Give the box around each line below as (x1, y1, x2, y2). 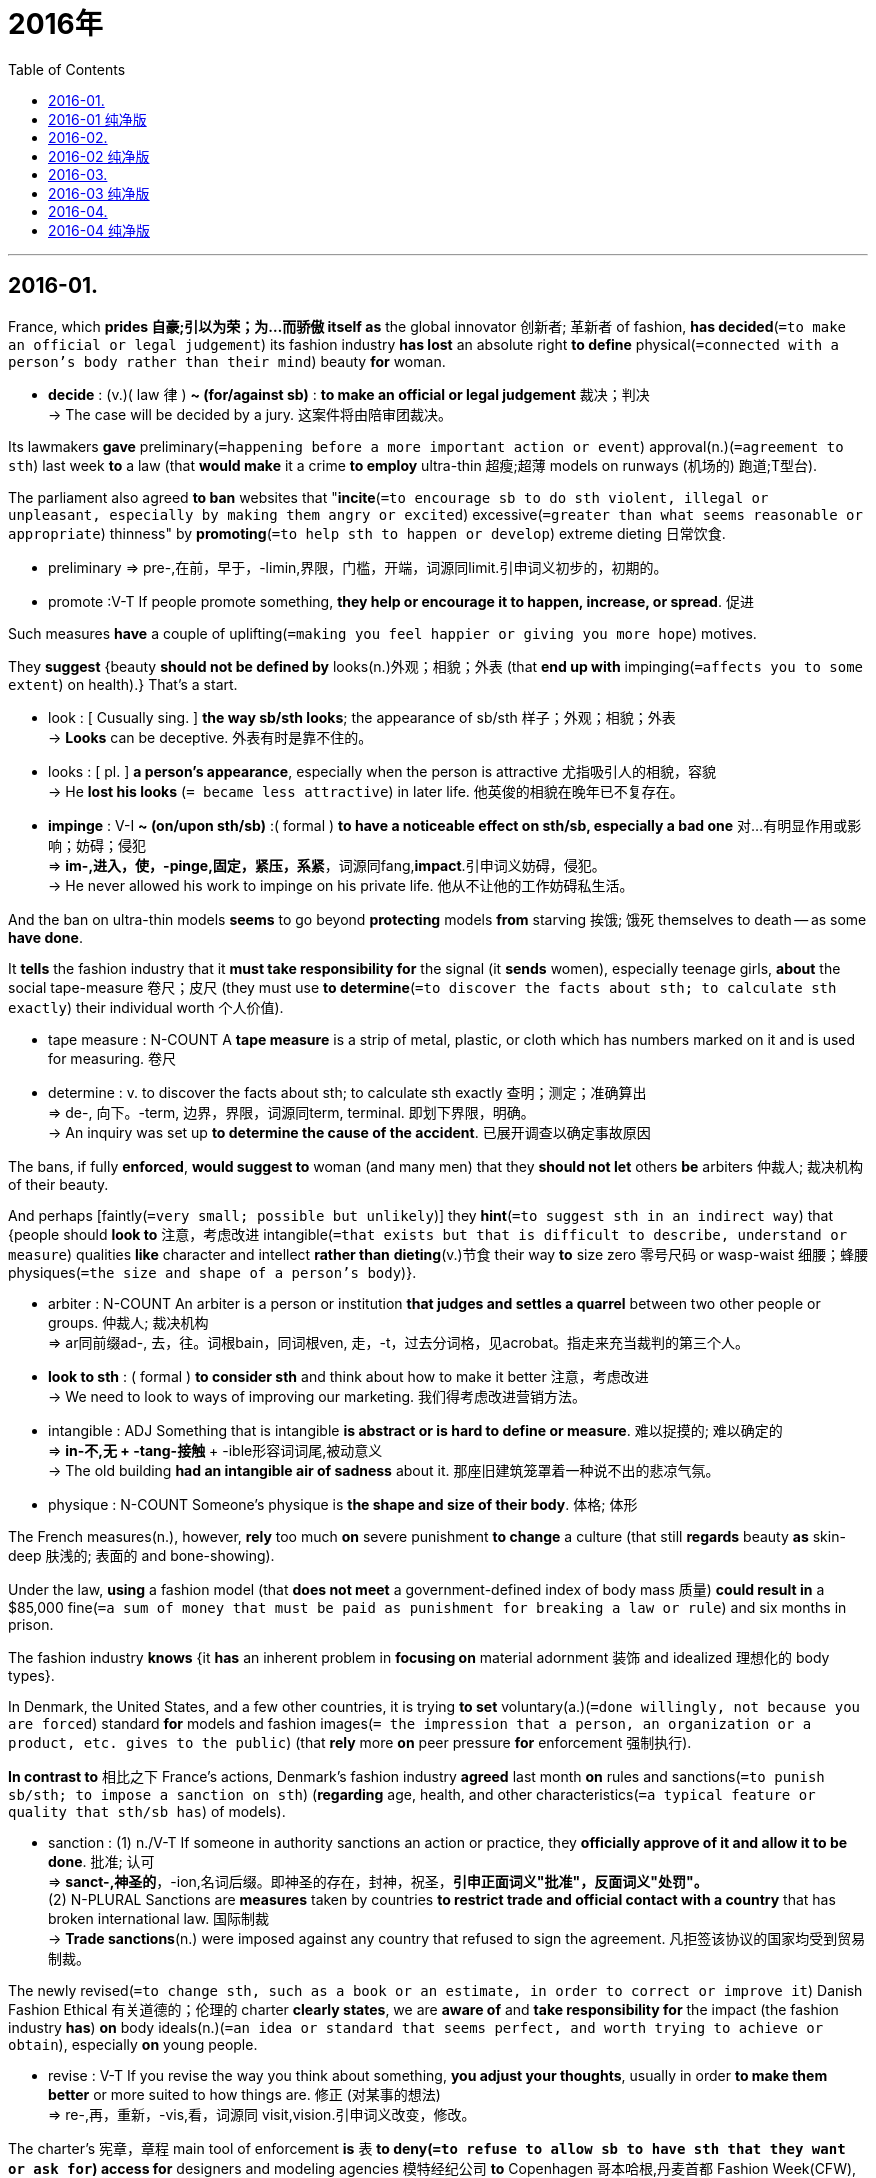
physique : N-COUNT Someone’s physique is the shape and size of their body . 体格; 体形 (48, 1495, 638, 1513)
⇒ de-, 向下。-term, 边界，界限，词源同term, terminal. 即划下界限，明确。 (48, 1103, 535, 1121)
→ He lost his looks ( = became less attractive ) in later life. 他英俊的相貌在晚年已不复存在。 (48, 782, 684, 800)
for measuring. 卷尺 (48, 1049, 177, 1067)
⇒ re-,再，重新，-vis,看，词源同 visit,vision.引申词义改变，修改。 (48, 2105, 476, 2123)
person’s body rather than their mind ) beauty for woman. (8, 352, 446, 370)
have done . (8, 928, 83, 946)
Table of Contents (8, 60, 126, 78)
